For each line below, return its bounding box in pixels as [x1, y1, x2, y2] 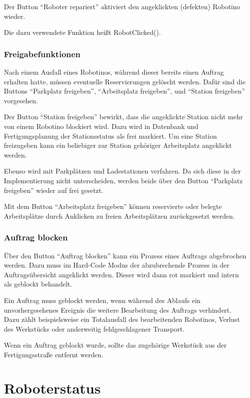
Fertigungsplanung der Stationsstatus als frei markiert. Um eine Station [4, 130, 217, 141]
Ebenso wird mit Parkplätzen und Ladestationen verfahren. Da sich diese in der [4, 166, 241, 176]
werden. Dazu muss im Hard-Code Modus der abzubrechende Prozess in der [4, 260, 230, 270]
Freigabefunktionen [4, 48, 81, 60]
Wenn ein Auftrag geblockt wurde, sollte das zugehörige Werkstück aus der [4, 340, 227, 350]
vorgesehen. [4, 95, 38, 105]
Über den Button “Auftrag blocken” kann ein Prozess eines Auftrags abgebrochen [4, 250, 247, 260]
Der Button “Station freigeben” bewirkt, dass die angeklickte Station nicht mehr [4, 111, 243, 122]
